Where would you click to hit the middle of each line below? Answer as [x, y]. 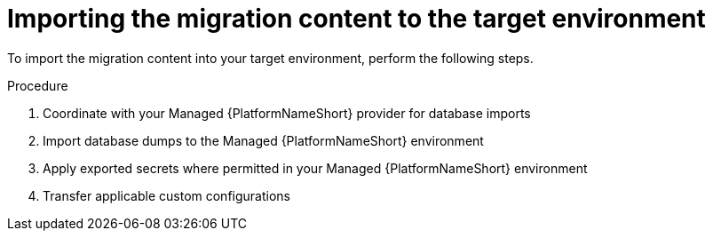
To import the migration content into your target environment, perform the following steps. [270, 58]
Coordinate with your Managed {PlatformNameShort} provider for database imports [287, 113]
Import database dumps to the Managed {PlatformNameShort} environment [263, 140]
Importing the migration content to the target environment [356, 19]
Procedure [38, 85]
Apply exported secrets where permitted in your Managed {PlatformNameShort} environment [315, 168]
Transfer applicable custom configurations [166, 195]
